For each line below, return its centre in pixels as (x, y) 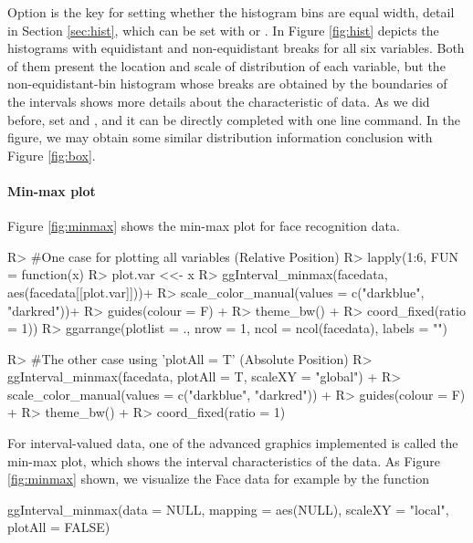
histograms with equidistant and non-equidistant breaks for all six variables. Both (236, 48)
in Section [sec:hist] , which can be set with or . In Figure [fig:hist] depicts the (223, 30)
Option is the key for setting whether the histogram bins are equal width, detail (231, 12)
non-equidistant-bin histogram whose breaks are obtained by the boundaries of (227, 84)
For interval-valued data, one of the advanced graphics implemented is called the (233, 443)
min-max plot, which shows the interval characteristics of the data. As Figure (224, 460)
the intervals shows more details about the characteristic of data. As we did (219, 101)
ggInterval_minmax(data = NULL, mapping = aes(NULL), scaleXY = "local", (228, 509)
